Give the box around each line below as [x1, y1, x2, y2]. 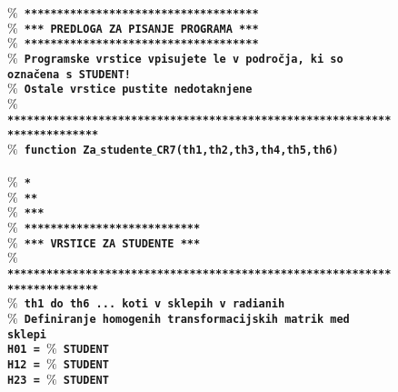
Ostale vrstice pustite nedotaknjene [24, 83, 253, 96]
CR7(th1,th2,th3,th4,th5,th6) [156, 143, 339, 156]
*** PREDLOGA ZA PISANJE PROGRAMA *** [24, 22, 259, 35]
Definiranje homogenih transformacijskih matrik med [24, 313, 350, 327]
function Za [24, 143, 96, 156]
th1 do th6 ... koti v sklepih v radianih [24, 297, 285, 311]
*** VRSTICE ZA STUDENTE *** [24, 236, 201, 250]
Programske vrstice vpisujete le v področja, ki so [24, 52, 343, 65]
